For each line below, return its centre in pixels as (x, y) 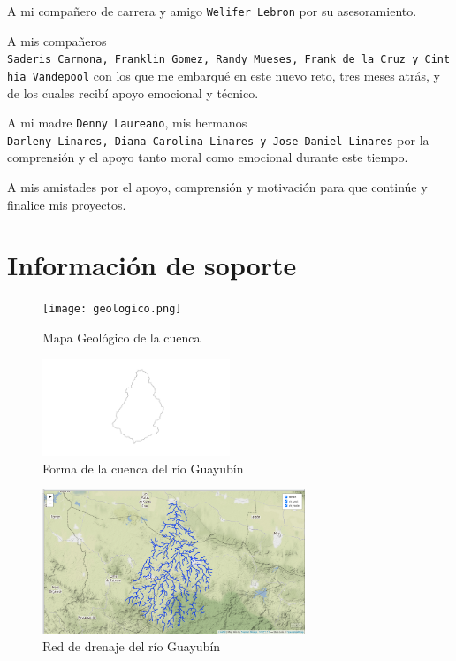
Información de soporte (152, 265)
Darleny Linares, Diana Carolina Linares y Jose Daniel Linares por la (218, 139)
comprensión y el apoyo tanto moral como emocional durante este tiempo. (208, 157)
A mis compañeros (57, 40)
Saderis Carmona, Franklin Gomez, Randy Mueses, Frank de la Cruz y (213, 60)
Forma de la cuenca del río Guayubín (143, 468)
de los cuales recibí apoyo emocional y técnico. (133, 92)
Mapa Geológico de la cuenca (122, 338)
